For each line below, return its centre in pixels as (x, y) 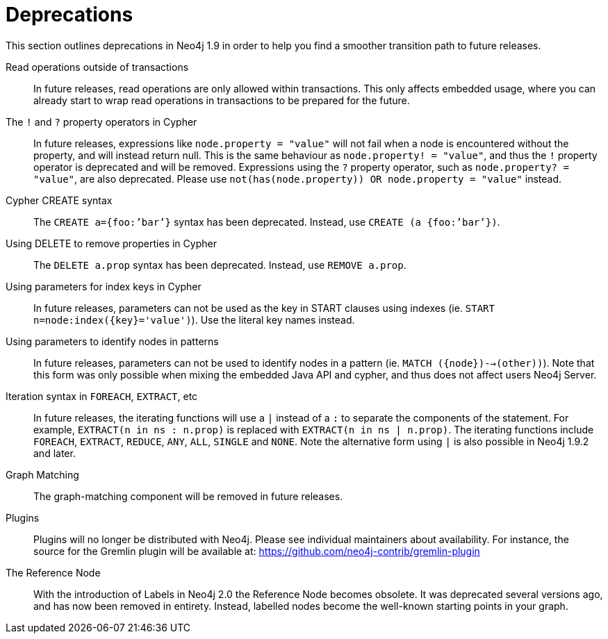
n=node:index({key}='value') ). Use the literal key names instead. (194, 319)
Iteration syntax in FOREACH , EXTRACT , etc (102, 396)
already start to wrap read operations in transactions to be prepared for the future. (222, 100)
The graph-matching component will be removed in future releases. (188, 496)
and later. (55, 453)
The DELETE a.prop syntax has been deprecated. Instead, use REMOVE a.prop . (220, 265)
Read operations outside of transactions (97, 67)
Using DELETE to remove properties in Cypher (111, 243)
